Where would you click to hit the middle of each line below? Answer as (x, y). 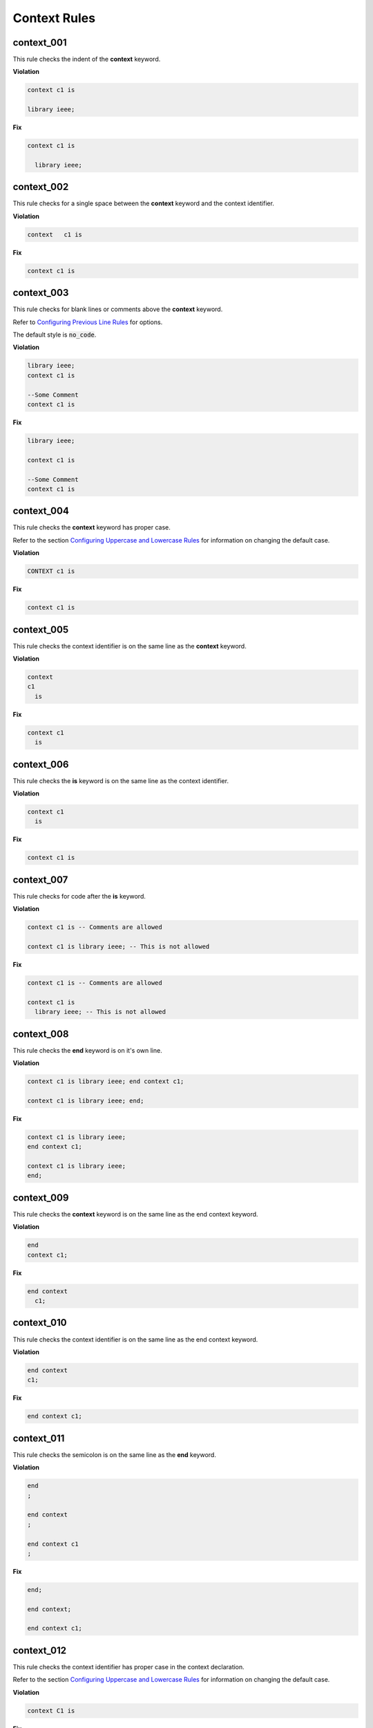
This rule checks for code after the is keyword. (79, 896)
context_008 (41, 1034)
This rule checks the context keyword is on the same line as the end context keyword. (135, 1214)
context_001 (40, 43)
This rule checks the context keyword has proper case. (92, 527)
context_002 (41, 187)
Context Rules (54, 18)
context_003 (41, 293)
